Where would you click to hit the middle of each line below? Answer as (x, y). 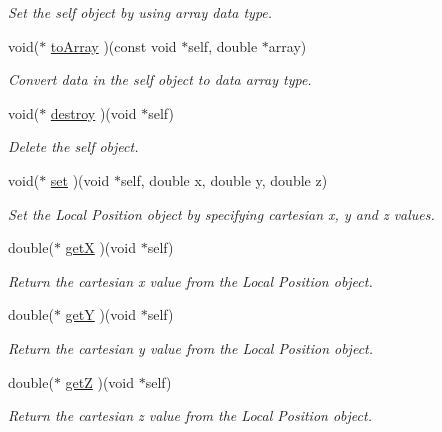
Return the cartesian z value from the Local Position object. (190, 415)
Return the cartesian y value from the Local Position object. (191, 347)
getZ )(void (100, 381)
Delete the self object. (73, 146)
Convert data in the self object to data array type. (160, 79)
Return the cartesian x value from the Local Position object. (190, 280)
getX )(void (100, 247)
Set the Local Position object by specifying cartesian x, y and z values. (221, 213)
